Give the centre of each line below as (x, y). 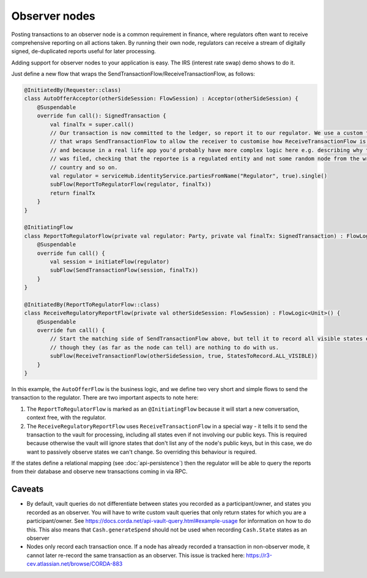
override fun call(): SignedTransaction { (102, 116)
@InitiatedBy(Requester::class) (73, 90)
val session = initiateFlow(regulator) (109, 261)
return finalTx (73, 193)
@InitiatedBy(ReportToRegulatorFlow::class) (92, 304)
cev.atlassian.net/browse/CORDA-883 (75, 564)
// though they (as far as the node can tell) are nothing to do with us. (165, 347)
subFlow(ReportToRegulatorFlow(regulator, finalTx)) (131, 184)
